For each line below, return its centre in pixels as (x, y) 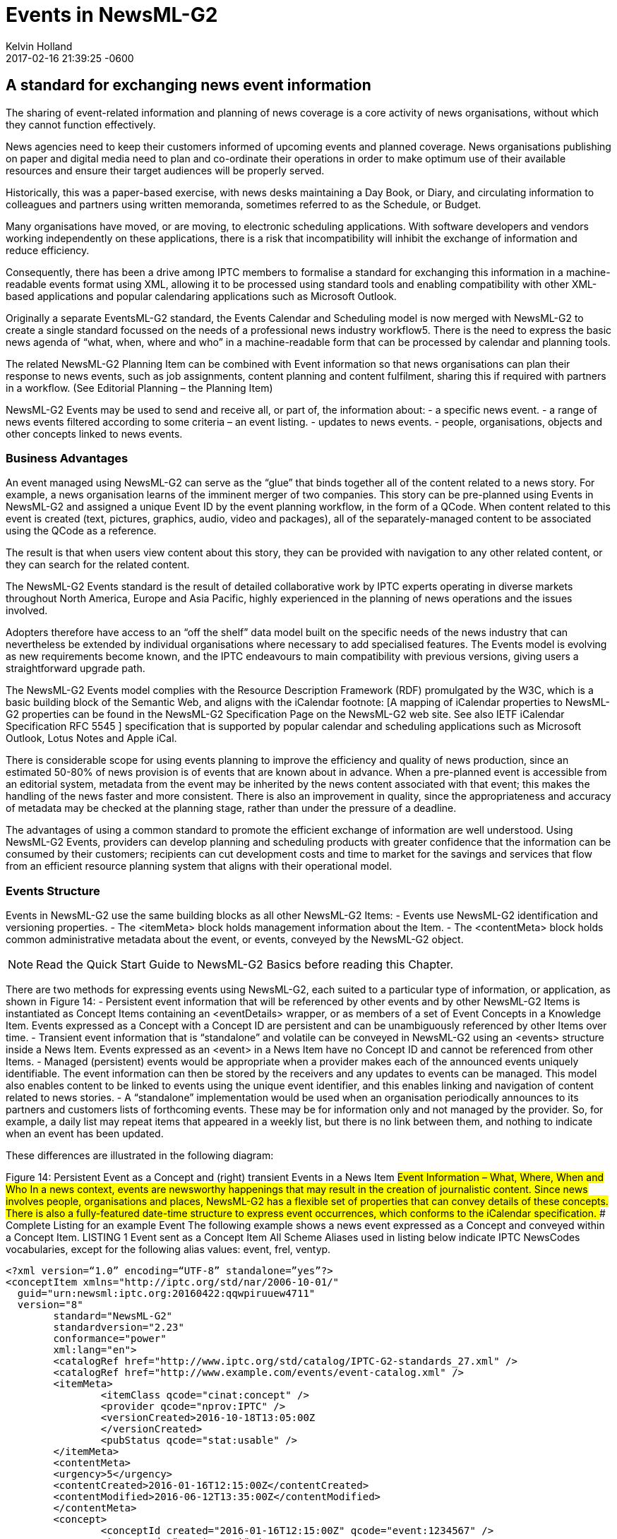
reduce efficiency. (48, 250)
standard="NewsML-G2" (113, 1316)
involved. (27, 611)
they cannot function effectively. (81, 124)
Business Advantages (67, 458)
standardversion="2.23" (119, 1328)
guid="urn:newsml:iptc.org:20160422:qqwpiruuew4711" (166, 1294)
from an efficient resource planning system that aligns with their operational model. (199, 866)
